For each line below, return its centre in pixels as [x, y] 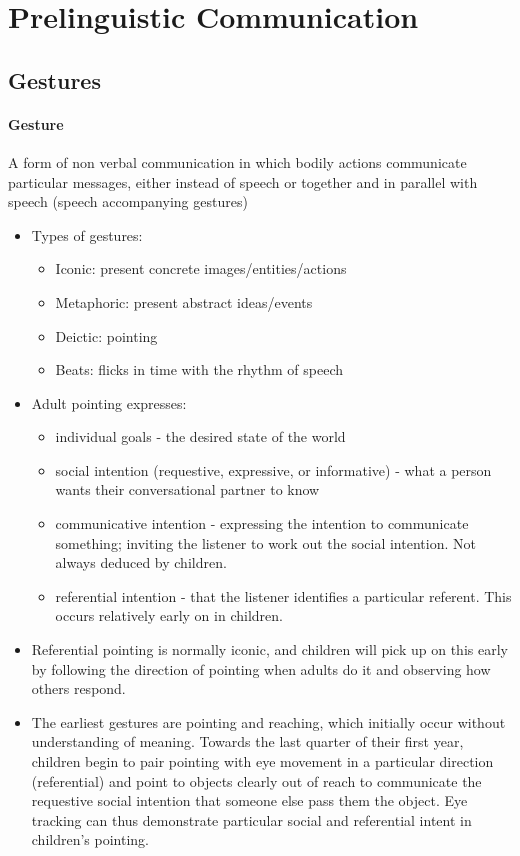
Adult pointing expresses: [109, 402]
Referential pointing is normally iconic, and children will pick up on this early [269, 649]
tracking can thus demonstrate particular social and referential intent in [251, 819]
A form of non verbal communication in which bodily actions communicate [237, 161]
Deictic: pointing [106, 335]
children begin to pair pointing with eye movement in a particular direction [262, 761]
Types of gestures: [87, 234]
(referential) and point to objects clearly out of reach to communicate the [256, 780]
